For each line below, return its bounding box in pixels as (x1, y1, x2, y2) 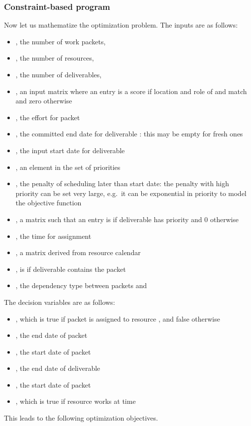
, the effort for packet (15, 112, 80, 122)
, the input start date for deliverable (15, 145, 125, 155)
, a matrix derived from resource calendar (15, 247, 141, 258)
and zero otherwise (15, 96, 72, 106)
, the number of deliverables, (15, 69, 102, 79)
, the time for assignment (15, 230, 92, 241)
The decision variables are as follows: (4, 296, 115, 307)
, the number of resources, (15, 53, 94, 63)
